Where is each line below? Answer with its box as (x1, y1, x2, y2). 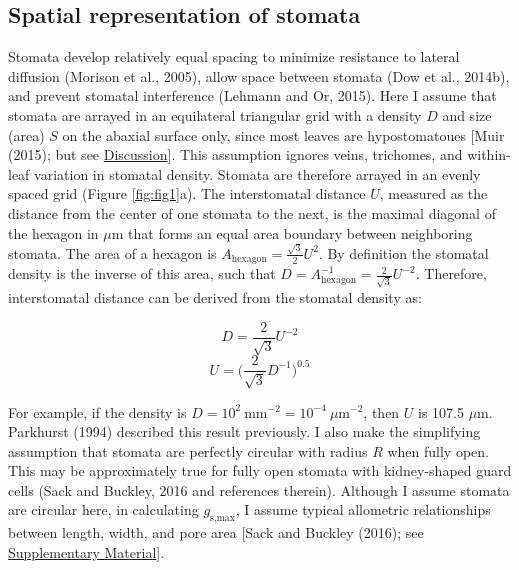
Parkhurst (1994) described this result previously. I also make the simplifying (8, 421, 481, 442)
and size (442, 104, 492, 125)
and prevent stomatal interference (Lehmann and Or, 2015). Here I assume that (8, 85, 497, 106)
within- (467, 144, 511, 165)
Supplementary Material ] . (8, 541, 165, 562)
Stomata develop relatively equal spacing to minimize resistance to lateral (8, 46, 460, 67)
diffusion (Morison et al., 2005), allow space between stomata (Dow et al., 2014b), (8, 65, 510, 86)
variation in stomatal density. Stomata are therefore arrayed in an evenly (34, 163, 481, 184)
